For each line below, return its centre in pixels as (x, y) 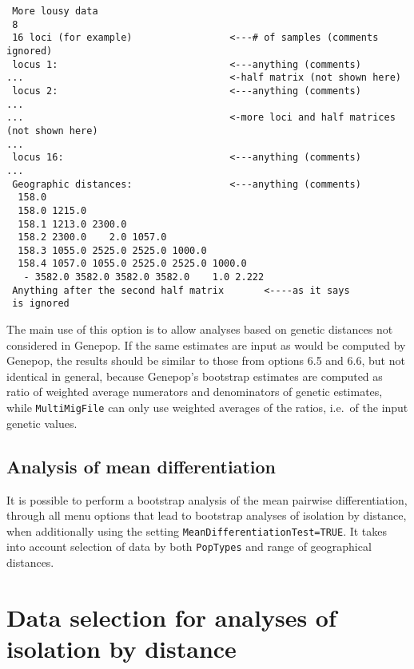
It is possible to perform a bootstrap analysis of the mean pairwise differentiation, (207, 499)
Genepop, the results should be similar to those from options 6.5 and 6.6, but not (206, 360)
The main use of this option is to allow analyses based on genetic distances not (200, 329)
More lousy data (55, 11)
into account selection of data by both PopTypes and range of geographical (189, 546)
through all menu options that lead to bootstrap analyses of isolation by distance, (207, 515)
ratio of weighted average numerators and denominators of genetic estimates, (195, 392)
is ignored (41, 304)
